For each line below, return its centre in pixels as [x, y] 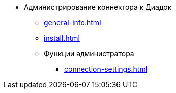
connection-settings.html [106, 69]
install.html [62, 38]
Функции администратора [89, 54]
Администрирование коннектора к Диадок [98, 7]
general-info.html [73, 22]
